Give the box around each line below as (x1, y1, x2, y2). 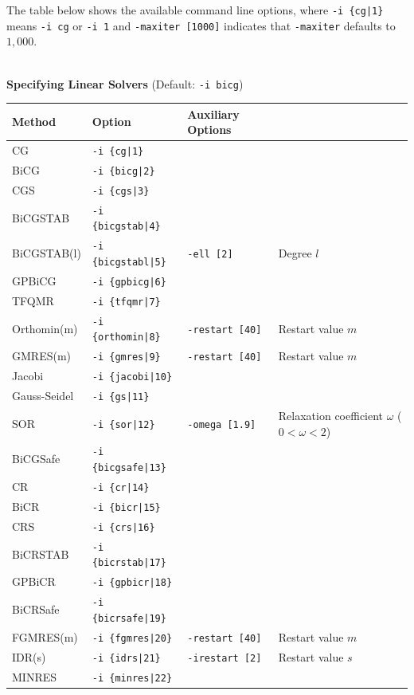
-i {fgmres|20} (92, 632, 173, 644)
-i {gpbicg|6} (92, 276, 166, 288)
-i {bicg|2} (92, 166, 155, 177)
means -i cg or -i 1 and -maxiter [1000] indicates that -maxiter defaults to (6, 17, 396, 33)
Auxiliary (187, 105, 240, 122)
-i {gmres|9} (92, 351, 161, 363)
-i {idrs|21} (92, 652, 161, 664)
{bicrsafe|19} (92, 612, 166, 624)
